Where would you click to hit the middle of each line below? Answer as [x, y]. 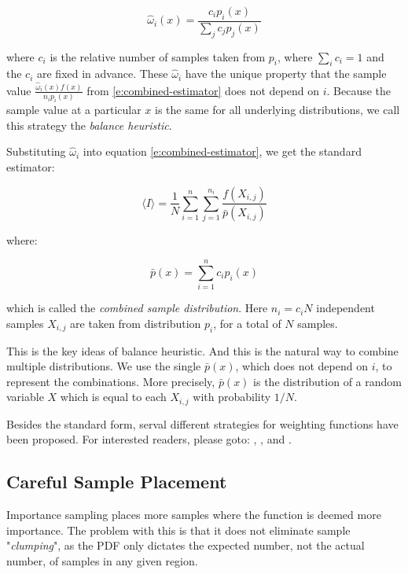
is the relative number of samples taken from [158, 56]
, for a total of [247, 323]
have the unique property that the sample [286, 74]
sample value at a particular [74, 110]
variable [25, 397]
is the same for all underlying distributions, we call [278, 110]
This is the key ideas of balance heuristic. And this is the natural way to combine [202, 350]
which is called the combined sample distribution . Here [137, 308]
